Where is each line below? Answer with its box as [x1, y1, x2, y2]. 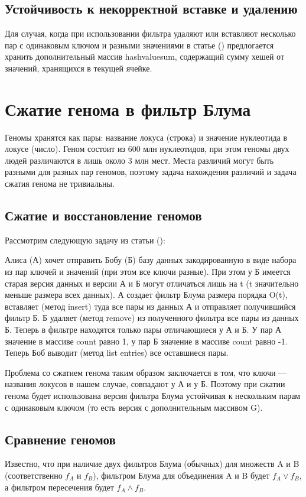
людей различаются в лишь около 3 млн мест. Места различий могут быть [5, 154, 274, 166]
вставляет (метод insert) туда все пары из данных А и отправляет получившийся [5, 300, 296, 312]
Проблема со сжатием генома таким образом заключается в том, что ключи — [5, 366, 287, 378]
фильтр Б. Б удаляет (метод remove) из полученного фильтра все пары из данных [5, 311, 299, 324]
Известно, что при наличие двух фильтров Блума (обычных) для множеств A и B [5, 457, 300, 470]
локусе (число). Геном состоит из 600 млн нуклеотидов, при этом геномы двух [5, 142, 289, 155]
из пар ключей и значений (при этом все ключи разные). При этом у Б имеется [5, 265, 291, 278]
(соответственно [5, 469, 63, 481]
